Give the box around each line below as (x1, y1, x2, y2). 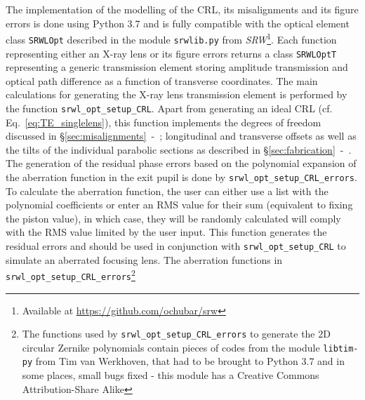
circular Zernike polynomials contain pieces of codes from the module (22, 340, 320, 354)
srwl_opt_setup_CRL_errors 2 (6, 267, 135, 282)
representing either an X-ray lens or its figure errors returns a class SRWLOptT (6, 46, 337, 60)
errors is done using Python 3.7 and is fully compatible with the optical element (6, 15, 350, 30)
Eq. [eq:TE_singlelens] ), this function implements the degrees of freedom (6, 114, 321, 129)
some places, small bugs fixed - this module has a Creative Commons (22, 368, 319, 382)
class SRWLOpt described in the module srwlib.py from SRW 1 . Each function (6, 30, 337, 46)
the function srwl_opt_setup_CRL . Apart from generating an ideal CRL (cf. (6, 100, 333, 115)
